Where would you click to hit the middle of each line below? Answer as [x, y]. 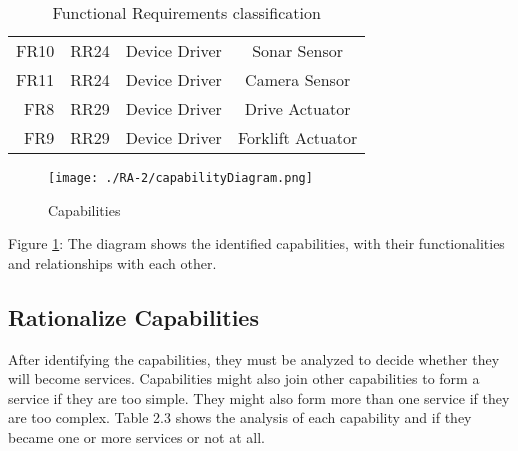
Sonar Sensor [298, 50]
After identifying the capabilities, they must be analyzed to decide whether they [254, 358]
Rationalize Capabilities [133, 316]
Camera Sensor [298, 79]
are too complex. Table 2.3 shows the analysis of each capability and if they [240, 417]
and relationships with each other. [112, 262]
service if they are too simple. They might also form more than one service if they [259, 397]
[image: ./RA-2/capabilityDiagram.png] [180, 178]
